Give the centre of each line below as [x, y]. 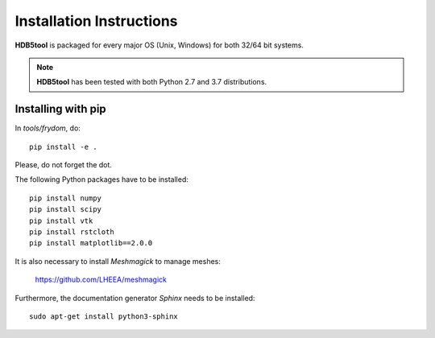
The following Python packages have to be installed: [101, 179]
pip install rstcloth [72, 232]
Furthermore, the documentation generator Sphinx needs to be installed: [135, 298]
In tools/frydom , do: [48, 128]
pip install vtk [61, 221]
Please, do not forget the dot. [64, 165]
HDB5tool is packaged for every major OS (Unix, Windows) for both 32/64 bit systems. [159, 45]
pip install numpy [66, 198]
